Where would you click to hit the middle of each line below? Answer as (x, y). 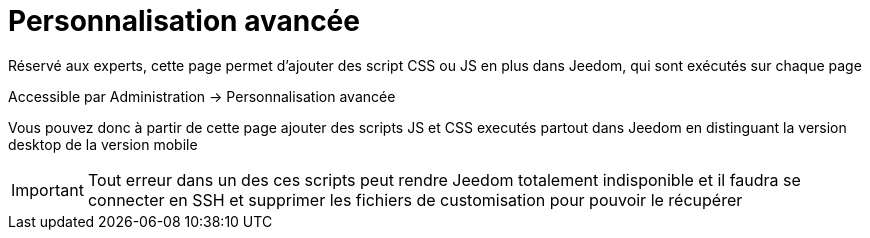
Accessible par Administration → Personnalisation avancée (202, 96)
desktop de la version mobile (103, 144)
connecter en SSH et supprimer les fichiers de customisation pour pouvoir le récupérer (415, 199)
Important (47, 189)
